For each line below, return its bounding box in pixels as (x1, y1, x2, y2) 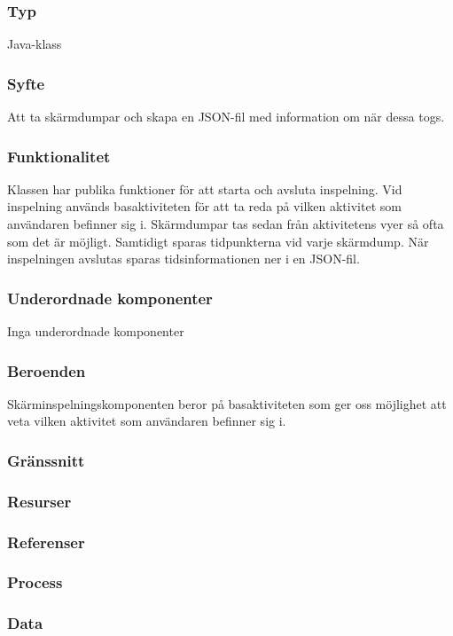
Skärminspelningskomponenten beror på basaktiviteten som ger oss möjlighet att (7, 394, 447, 412)
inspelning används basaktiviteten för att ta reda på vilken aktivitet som (7, 197, 402, 216)
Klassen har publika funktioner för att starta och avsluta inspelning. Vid (7, 179, 402, 198)
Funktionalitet (7, 145, 111, 167)
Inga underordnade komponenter (7, 322, 184, 341)
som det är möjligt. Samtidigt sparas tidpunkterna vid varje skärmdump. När (7, 232, 429, 250)
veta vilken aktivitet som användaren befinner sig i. (7, 412, 286, 430)
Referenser (7, 530, 85, 553)
